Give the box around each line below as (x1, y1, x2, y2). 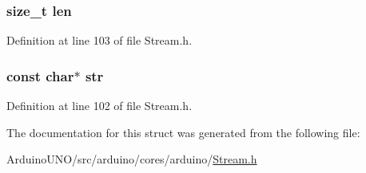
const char (6, 65, 74, 85)
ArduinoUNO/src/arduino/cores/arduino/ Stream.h (6, 151, 257, 167)
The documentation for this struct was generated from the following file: (6, 124, 360, 140)
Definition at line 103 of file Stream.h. (6, 32, 193, 49)
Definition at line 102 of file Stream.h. (6, 97, 193, 114)
